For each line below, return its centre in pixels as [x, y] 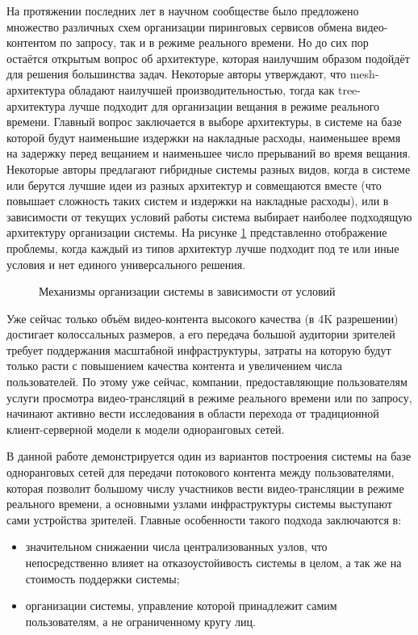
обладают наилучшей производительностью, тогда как [202, 89]
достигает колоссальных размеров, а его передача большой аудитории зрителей [201, 334]
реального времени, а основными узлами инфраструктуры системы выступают [199, 504]
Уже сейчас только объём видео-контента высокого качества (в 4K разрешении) [203, 318]
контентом [31, 42]
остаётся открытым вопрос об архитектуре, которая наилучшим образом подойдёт [208, 58]
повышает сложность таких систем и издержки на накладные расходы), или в [198, 201]
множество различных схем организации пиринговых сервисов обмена [180, 26]
